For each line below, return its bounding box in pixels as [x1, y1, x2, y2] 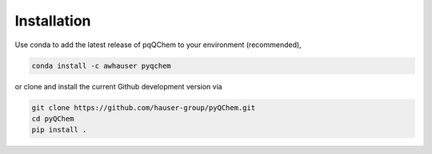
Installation [14, 12, 91, 30]
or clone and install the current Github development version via [14, 81, 223, 91]
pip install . [31, 125, 87, 135]
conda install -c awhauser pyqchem [31, 61, 171, 70]
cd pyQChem [31, 114, 74, 123]
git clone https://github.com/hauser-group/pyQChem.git [31, 103, 256, 112]
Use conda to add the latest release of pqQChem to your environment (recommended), [14, 40, 302, 49]
